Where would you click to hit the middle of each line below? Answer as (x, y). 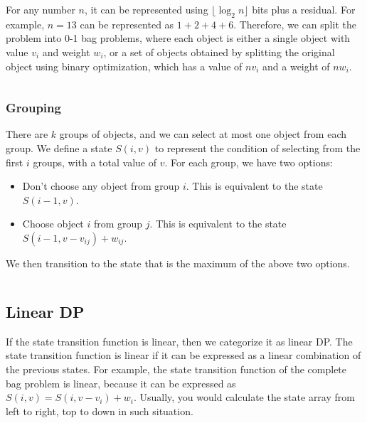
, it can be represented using (146, 9)
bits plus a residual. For (304, 9)
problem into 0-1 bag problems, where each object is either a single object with (178, 38)
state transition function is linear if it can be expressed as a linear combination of (183, 355)
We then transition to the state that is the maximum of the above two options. (178, 263)
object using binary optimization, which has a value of (124, 66)
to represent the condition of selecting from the (257, 148)
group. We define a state (59, 148)
